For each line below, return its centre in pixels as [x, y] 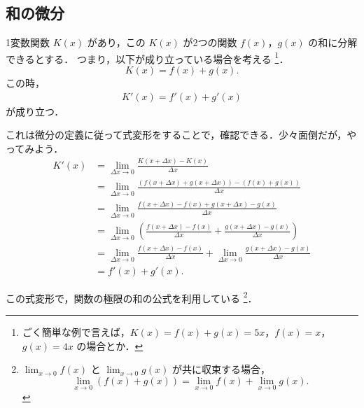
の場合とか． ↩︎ [110, 345]
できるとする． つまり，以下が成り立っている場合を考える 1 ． [147, 57]
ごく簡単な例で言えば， [76, 332]
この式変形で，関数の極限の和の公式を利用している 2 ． [132, 297]
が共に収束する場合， [221, 369]
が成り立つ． [35, 111]
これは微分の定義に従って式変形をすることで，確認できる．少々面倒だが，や [181, 135]
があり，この [116, 42]
